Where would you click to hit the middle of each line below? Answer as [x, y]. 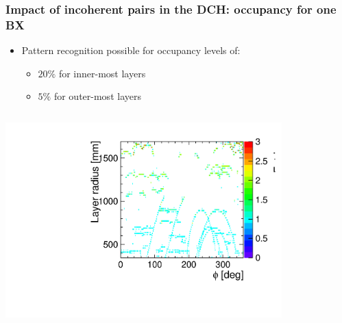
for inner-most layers [102, 73]
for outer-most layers [97, 96]
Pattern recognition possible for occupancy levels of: [131, 50]
